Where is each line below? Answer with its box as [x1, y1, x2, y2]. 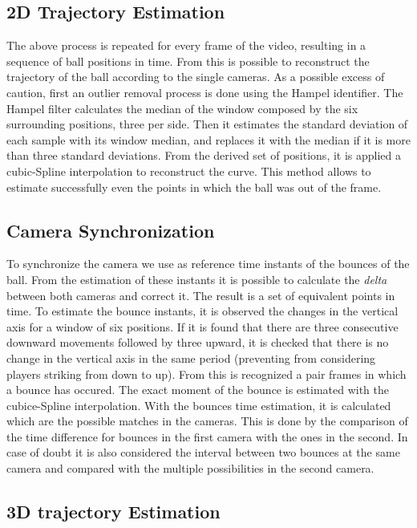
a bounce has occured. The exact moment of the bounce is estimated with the [6, 381, 389, 398]
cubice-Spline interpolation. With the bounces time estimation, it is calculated [6, 396, 391, 413]
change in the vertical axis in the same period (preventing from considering [6, 349, 376, 366]
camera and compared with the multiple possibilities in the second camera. [6, 460, 374, 477]
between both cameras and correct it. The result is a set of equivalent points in [6, 286, 395, 303]
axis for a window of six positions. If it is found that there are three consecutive [6, 318, 399, 335]
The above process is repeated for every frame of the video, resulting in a [6, 37, 366, 54]
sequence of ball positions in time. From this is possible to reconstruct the [6, 52, 370, 69]
